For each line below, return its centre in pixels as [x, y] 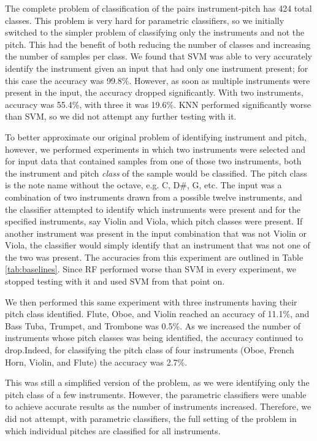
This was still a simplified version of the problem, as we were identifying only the [157, 382]
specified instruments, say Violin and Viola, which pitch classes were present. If [154, 221]
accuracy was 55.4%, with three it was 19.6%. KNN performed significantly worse [158, 104]
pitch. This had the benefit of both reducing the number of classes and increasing [158, 44]
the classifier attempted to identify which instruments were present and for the [153, 209]
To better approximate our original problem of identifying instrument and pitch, [156, 136]
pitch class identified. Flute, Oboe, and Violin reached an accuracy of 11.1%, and [157, 314]
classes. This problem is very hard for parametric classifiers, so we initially [145, 20]
